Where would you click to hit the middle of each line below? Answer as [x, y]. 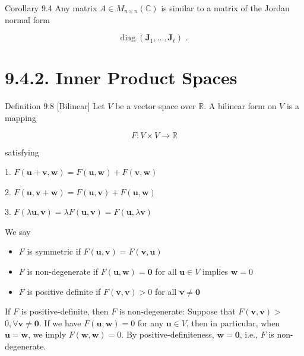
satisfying [22, 152]
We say [18, 231]
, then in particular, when [233, 322]
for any [151, 322]
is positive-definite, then [65, 311]
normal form [27, 19]
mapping [20, 117]
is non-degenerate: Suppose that [177, 311]
